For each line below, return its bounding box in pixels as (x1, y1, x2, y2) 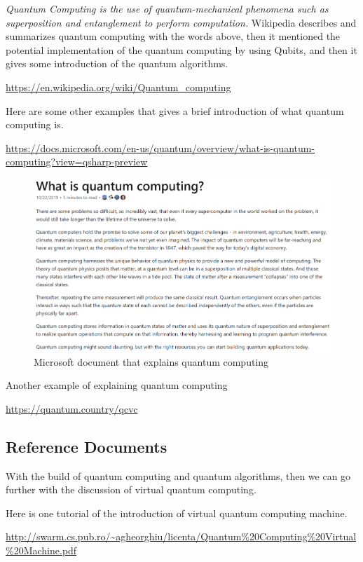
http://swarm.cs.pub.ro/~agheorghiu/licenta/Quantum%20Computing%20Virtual (6, 529, 357, 544)
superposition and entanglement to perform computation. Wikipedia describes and (6, 15, 357, 29)
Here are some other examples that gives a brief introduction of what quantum (6, 103, 344, 118)
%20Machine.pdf (6, 542, 77, 557)
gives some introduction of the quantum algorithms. (6, 56, 228, 71)
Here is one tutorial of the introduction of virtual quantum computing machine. (6, 505, 348, 520)
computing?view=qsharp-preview (6, 154, 148, 169)
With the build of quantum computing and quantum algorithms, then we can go (6, 468, 351, 483)
